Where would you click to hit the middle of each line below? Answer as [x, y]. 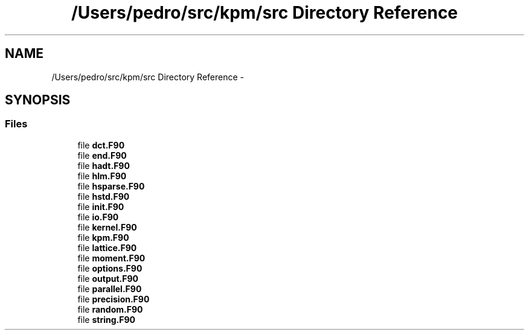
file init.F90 [101, 206]
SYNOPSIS [38, 100]
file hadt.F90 [104, 165]
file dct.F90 [101, 145]
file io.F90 [98, 217]
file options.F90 [110, 268]
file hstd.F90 [104, 196]
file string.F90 [106, 319]
